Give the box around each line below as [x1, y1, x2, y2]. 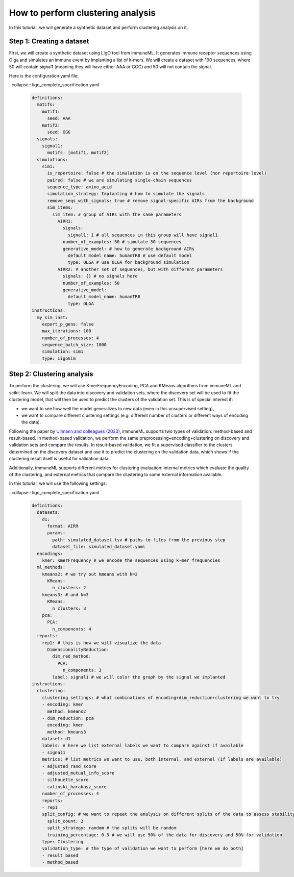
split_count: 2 [47, 818, 84, 824]
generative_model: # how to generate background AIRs [62, 246, 195, 251]
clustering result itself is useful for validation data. [9, 456, 110, 462]
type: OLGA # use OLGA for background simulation [68, 260, 190, 265]
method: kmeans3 [47, 729, 86, 735]
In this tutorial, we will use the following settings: [9, 480, 107, 486]
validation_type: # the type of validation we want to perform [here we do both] [42, 846, 244, 852]
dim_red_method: [52, 653, 92, 659]
